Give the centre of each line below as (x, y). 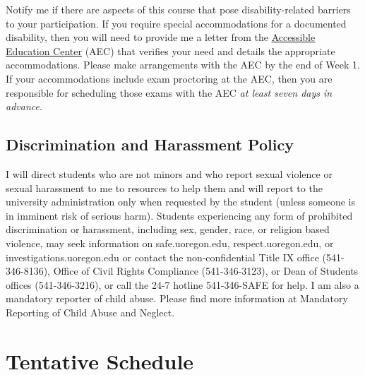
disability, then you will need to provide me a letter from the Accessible (161, 37)
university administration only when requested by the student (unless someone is (181, 202)
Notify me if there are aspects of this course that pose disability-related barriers (178, 9)
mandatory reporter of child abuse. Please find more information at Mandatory (177, 298)
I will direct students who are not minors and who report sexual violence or (169, 173)
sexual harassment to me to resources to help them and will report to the (164, 187)
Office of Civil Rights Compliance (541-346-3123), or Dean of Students (206, 271)
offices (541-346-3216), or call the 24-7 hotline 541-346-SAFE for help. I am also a (182, 284)
